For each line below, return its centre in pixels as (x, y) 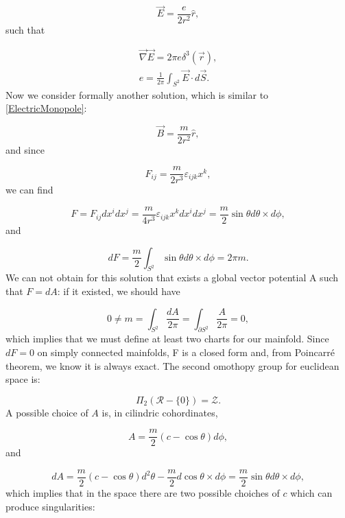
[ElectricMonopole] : (46, 108)
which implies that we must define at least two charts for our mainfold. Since (167, 339)
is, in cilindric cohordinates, (160, 412)
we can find (29, 190)
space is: (23, 379)
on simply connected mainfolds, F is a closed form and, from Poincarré (186, 352)
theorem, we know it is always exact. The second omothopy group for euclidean (172, 365)
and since (25, 149)
